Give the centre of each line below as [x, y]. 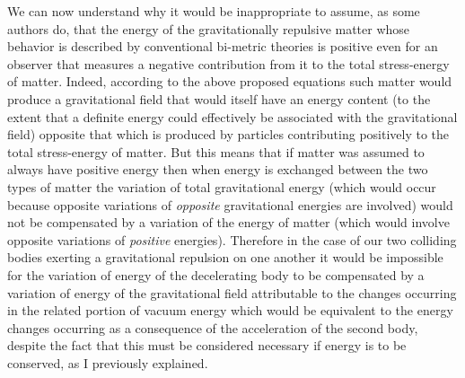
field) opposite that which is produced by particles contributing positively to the [228, 134]
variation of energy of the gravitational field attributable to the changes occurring [232, 292]
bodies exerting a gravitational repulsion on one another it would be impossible [225, 257]
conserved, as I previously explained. [108, 362]
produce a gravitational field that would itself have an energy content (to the [219, 98]
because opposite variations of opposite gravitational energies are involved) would [230, 204]
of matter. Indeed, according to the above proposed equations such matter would [230, 81]
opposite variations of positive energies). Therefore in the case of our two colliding [232, 239]
